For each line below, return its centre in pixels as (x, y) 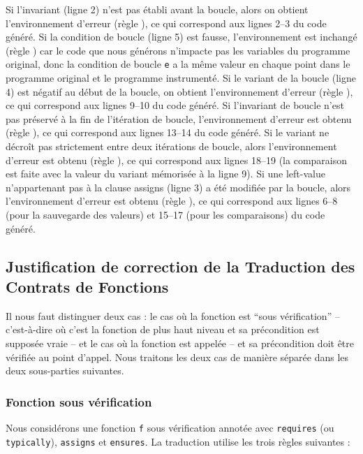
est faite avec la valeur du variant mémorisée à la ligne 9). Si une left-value (165, 174)
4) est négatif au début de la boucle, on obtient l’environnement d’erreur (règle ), (179, 91)
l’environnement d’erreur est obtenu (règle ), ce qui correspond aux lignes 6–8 (172, 201)
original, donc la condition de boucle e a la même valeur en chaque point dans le (178, 64)
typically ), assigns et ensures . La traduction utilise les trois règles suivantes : (178, 441)
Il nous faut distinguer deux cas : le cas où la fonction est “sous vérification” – (173, 315)
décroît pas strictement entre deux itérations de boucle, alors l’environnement (171, 146)
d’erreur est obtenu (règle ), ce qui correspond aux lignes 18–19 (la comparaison (177, 160)
